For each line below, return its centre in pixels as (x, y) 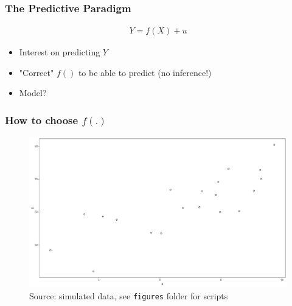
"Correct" (36, 72)
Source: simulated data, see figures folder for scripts (129, 296)
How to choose (42, 120)
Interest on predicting (60, 52)
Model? (33, 93)
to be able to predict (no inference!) (145, 72)
